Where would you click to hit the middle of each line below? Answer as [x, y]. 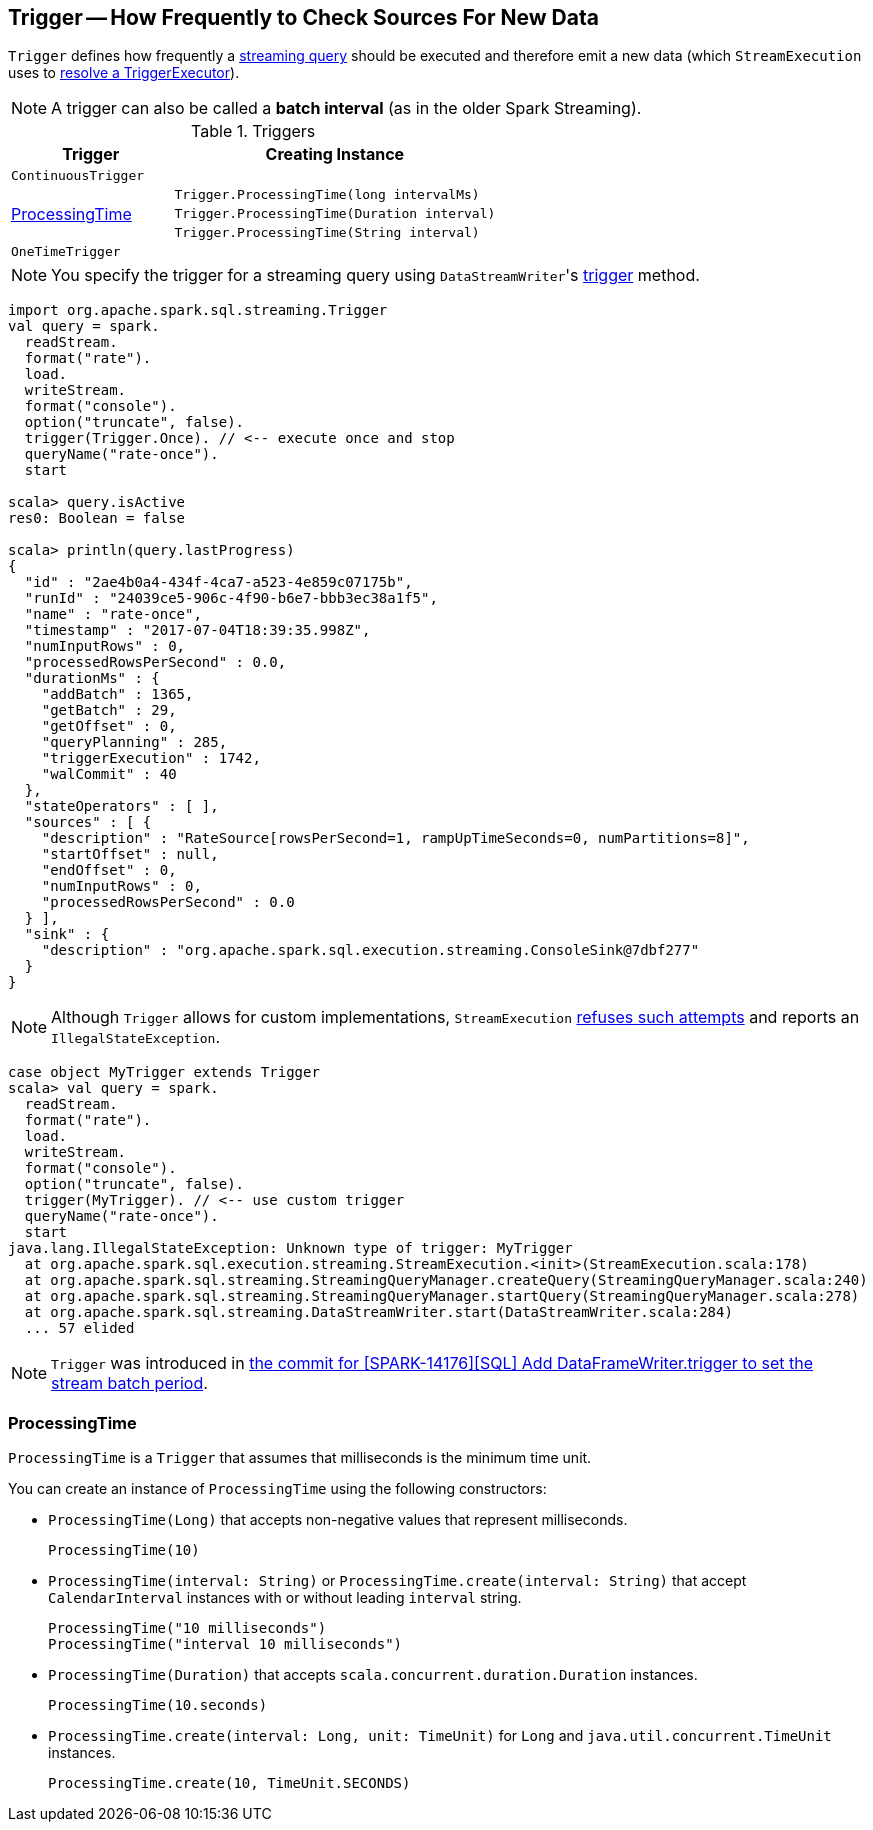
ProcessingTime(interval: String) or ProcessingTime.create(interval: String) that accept [397, 1581]
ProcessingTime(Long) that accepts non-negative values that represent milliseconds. [338, 1520]
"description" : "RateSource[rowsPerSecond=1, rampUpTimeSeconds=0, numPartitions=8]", [395, 838]
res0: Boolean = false [97, 518]
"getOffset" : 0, [109, 726]
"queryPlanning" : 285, [134, 742]
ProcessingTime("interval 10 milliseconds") [225, 1644]
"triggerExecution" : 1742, [151, 758]
